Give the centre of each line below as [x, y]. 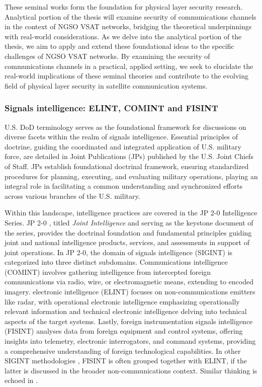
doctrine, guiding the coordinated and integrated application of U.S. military [123, 146]
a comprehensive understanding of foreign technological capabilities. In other [123, 351]
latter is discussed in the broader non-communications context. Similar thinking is [131, 370]
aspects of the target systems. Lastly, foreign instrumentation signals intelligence [129, 321]
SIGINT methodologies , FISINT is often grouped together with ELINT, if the [126, 361]
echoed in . [21, 380]
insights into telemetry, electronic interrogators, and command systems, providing [130, 341]
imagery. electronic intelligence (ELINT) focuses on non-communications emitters [130, 292]
